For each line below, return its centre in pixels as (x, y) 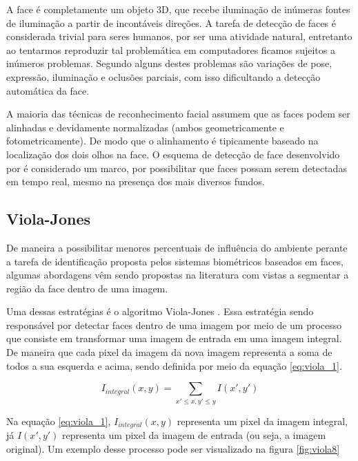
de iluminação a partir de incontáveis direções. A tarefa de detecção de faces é (171, 22)
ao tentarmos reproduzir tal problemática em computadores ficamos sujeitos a (171, 49)
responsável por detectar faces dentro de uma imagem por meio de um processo (174, 324)
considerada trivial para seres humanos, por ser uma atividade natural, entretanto (179, 36)
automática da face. (48, 90)
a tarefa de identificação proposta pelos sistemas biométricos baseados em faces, (175, 261)
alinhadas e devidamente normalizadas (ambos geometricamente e (145, 127)
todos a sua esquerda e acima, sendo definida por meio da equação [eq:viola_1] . (174, 365)
